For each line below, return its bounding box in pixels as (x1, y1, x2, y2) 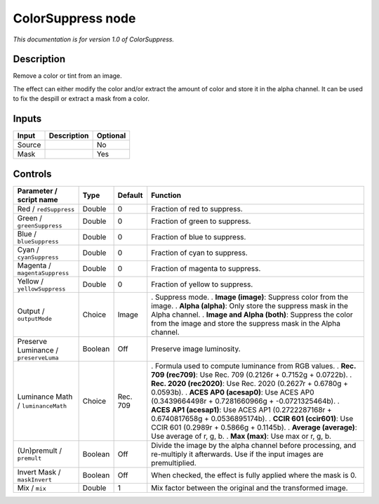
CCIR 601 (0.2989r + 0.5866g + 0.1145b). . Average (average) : (151, 422, 357, 432)
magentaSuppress (17, 269, 69, 277)
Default (117, 190, 143, 200)
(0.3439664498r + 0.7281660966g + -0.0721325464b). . (151, 396, 340, 406)
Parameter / (17, 186, 58, 196)
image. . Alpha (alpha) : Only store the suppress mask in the (151, 300, 349, 310)
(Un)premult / (17, 446, 62, 456)
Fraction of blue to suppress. (151, 232, 246, 242)
